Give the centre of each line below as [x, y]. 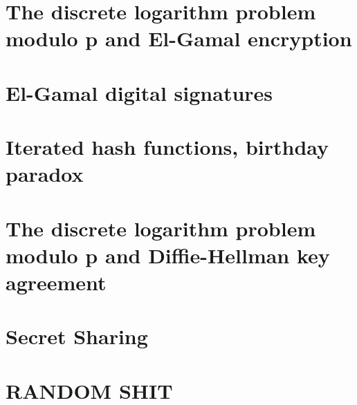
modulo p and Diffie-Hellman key [168, 255]
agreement [56, 282]
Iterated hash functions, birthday [167, 147]
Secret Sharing [77, 336]
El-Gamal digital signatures [139, 92]
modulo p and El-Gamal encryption [179, 38]
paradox [45, 174]
